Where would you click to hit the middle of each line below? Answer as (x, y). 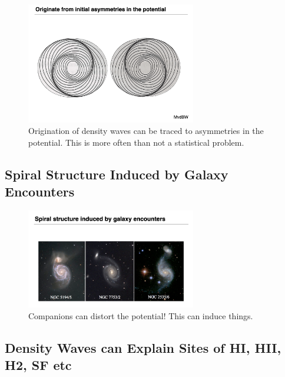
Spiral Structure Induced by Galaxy (117, 174)
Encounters (40, 191)
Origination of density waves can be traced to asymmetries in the (146, 131)
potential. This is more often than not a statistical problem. (136, 142)
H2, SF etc (38, 365)
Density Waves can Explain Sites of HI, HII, (143, 347)
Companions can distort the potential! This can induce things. (141, 315)
